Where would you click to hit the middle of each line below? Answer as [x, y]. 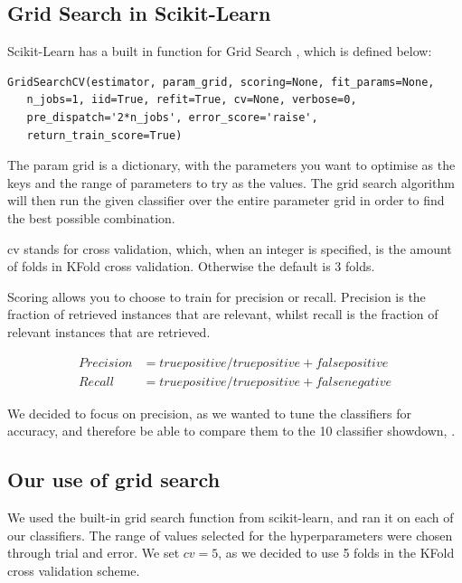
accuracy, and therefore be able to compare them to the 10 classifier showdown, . [231, 431]
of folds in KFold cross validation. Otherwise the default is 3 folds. [191, 266]
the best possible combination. [91, 217]
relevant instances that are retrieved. [109, 331]
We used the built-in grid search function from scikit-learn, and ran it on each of [231, 517]
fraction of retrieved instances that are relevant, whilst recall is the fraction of [223, 314]
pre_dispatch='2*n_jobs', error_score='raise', [172, 117]
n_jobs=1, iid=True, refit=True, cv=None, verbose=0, [192, 100]
